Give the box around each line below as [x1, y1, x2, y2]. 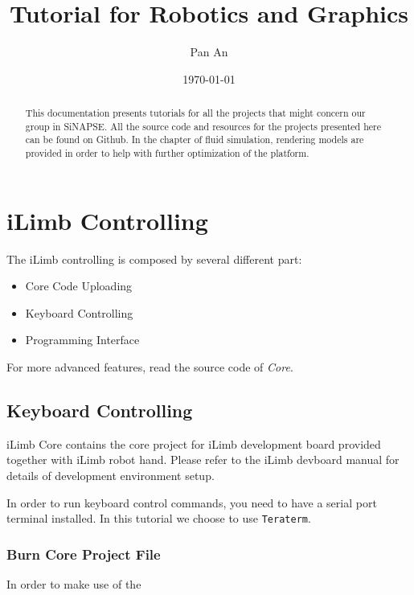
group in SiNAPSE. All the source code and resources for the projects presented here [25, 119, 381, 133]
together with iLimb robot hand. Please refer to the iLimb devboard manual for [6, 451, 400, 468]
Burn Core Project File [6, 544, 161, 564]
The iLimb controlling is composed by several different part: [6, 250, 302, 267]
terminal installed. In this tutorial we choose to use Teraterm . [6, 510, 311, 527]
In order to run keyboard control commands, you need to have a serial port [6, 494, 377, 511]
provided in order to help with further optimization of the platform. [25, 146, 309, 160]
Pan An [190, 43, 228, 60]
